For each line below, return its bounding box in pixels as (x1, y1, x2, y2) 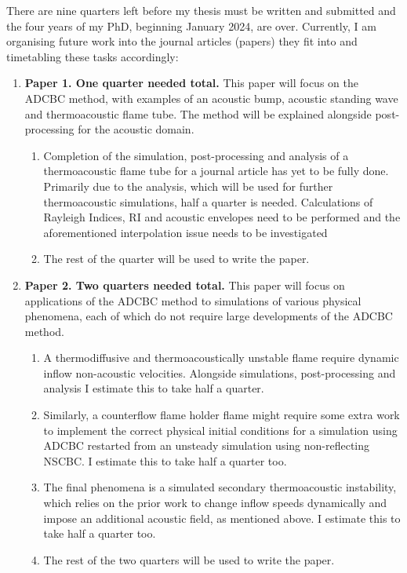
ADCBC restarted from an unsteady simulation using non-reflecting (43, 437, 370, 454)
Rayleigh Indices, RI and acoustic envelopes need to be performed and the (43, 209, 401, 225)
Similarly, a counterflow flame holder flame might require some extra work (43, 407, 400, 423)
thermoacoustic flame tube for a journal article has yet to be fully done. (43, 162, 389, 179)
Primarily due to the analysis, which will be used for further (43, 177, 333, 194)
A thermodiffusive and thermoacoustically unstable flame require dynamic (43, 349, 399, 366)
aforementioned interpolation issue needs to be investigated (43, 224, 328, 240)
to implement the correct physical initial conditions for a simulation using (43, 422, 398, 438)
